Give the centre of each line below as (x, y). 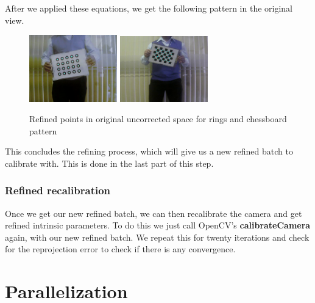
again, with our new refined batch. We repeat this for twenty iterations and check (157, 237)
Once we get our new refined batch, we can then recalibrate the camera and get (154, 213)
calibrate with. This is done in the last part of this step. (109, 163)
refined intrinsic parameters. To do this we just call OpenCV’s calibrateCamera (158, 225)
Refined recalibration (58, 190)
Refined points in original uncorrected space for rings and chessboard (158, 119)
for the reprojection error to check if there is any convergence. (120, 249)
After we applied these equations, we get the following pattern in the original (149, 8)
